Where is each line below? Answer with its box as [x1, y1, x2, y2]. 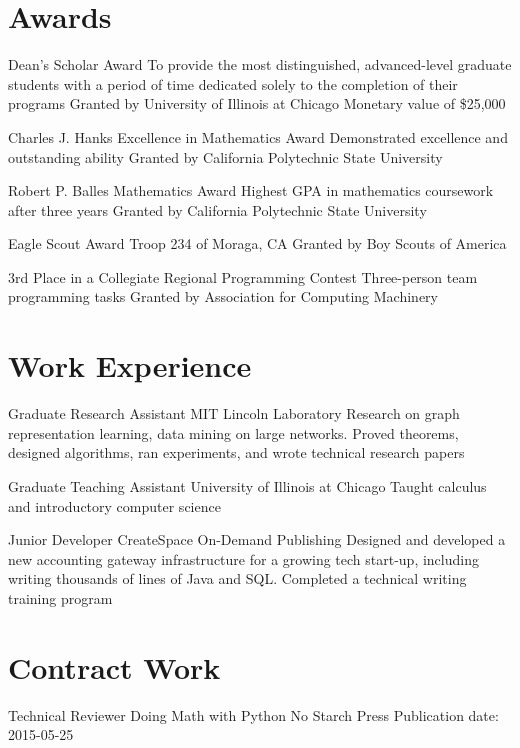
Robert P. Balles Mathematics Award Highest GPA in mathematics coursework [8, 180, 494, 201]
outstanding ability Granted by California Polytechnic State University [8, 146, 443, 167]
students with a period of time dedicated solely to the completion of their [8, 73, 458, 94]
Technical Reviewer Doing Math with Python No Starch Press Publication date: [8, 704, 499, 725]
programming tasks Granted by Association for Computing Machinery [8, 286, 438, 307]
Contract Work [8, 646, 221, 687]
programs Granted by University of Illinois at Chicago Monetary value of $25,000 [8, 93, 506, 114]
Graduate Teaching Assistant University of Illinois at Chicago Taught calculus [8, 475, 487, 496]
